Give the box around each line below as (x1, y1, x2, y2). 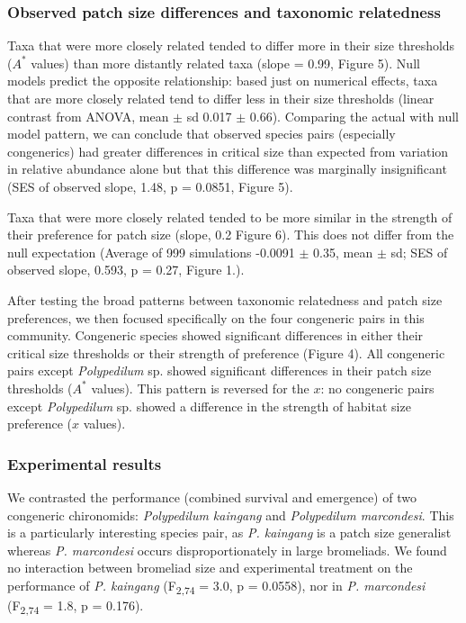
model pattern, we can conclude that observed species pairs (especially (7, 124, 396, 143)
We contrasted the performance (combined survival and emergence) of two (7, 487, 417, 506)
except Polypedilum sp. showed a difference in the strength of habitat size (7, 396, 411, 415)
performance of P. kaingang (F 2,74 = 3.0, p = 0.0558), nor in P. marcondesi (7, 575, 426, 597)
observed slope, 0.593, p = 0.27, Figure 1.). (7, 260, 245, 279)
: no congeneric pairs (320, 378, 435, 397)
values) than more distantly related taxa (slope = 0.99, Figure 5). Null (31, 53, 420, 72)
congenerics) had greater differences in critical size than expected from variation (7, 141, 449, 160)
